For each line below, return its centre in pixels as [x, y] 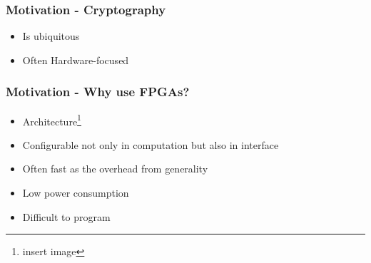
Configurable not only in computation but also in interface [151, 144]
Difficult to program [66, 216]
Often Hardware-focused [76, 60]
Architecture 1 [52, 120]
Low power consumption [76, 193]
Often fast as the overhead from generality [115, 169]
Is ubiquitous [51, 36]
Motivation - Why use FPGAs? [98, 92]
